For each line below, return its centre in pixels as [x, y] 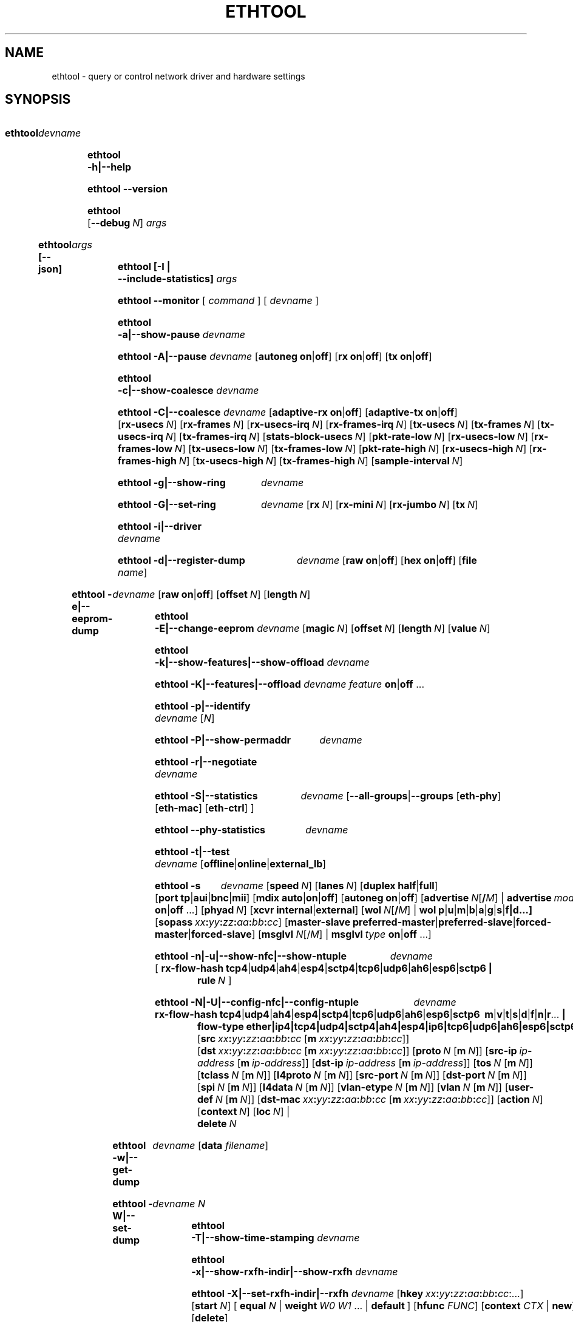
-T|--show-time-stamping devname [276, 1238]
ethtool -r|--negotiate [206, 762]
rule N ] [214, 981]
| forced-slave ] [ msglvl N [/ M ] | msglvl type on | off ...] [310, 934]
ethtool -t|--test [192, 852]
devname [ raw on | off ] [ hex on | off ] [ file [387, 561]
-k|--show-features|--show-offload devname [262, 663]
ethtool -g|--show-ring [171, 483]
